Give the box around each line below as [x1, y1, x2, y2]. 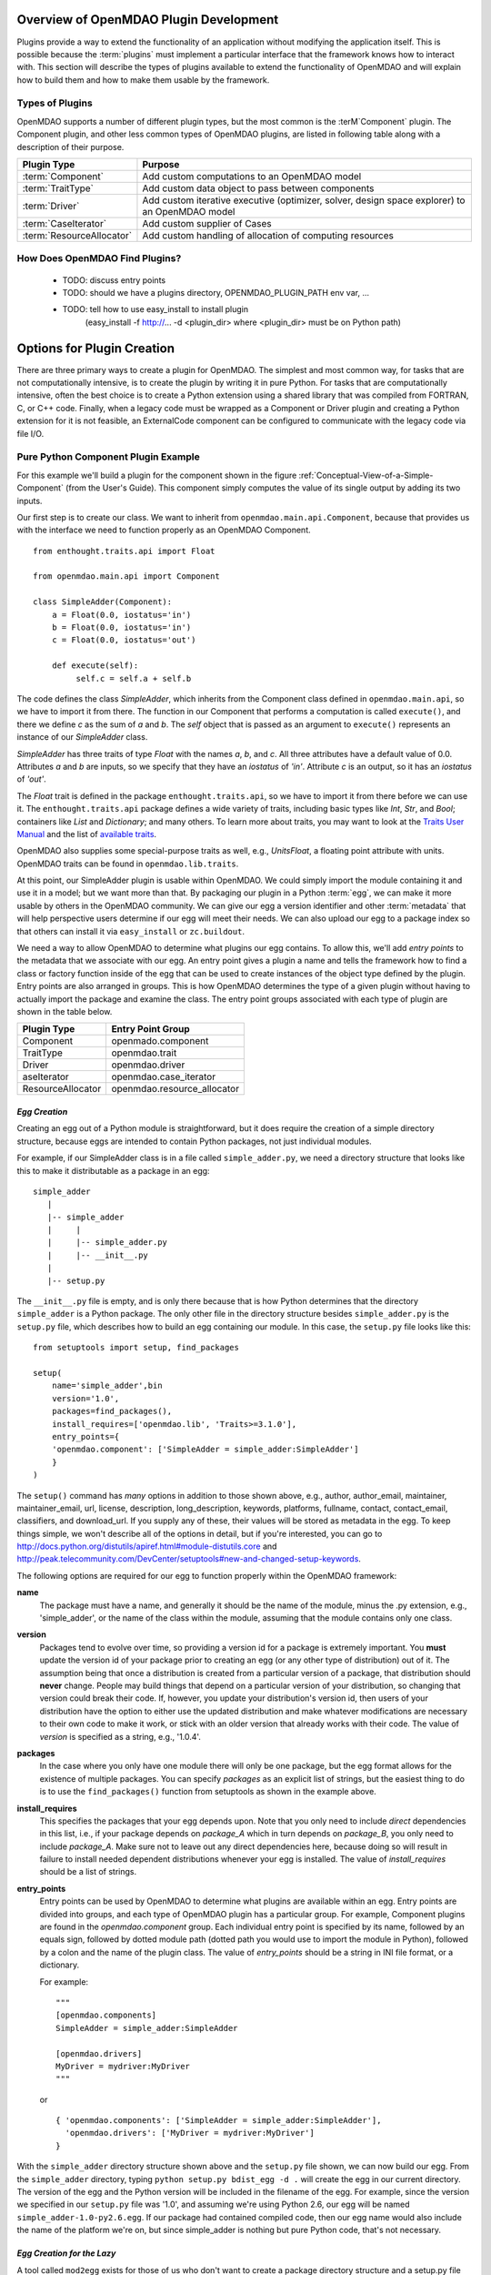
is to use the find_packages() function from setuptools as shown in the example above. [39, 1786, 376, 1797]
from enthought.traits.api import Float [33, 546, 215, 556]
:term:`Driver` [22, 200, 80, 212]
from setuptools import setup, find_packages [33, 1342, 240, 1353]
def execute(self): [51, 661, 139, 671]
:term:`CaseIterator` [22, 217, 107, 229]
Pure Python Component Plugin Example [16, 450, 200, 463]
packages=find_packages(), [51, 1406, 173, 1417]
